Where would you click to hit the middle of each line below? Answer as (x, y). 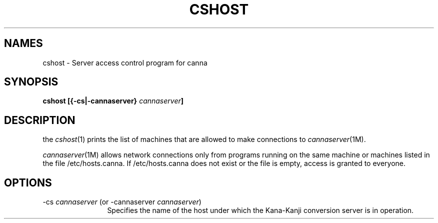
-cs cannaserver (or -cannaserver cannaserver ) (122, 202)
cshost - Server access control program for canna (125, 62)
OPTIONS (28, 182)
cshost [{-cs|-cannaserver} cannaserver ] (113, 101)
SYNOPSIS (31, 82)
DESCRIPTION (40, 120)
